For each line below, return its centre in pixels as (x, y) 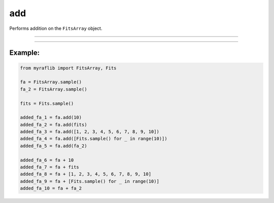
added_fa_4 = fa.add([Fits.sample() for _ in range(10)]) (94, 139)
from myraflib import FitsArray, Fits (68, 68)
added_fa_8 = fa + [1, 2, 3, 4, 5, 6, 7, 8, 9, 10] (86, 174)
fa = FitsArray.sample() (51, 82)
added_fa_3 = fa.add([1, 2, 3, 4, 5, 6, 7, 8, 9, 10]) (90, 132)
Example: (25, 53)
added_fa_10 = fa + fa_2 (51, 188)
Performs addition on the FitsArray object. (56, 28)
